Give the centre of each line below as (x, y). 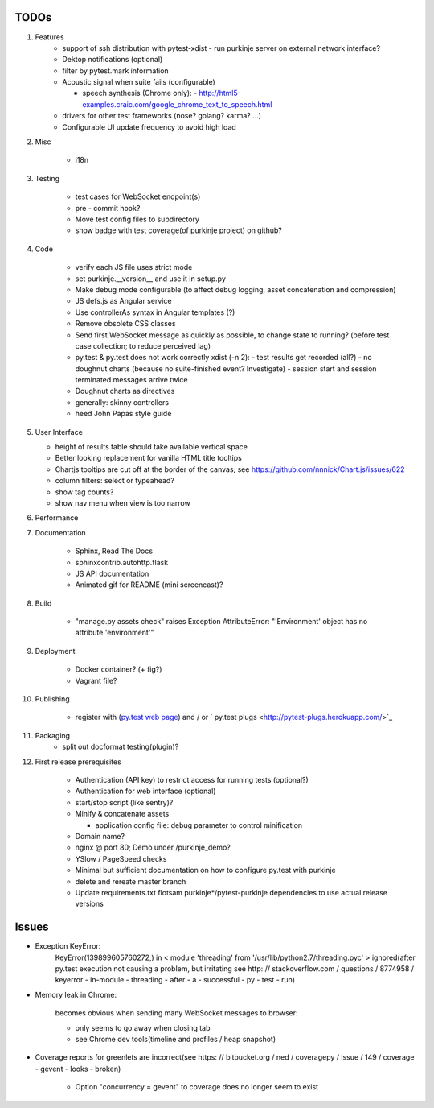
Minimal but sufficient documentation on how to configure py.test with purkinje (206, 870)
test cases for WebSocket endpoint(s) (138, 196)
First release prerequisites (78, 762)
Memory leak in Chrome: (76, 994)
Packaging (53, 735)
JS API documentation (112, 573)
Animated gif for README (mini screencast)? (149, 585)
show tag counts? (84, 492)
